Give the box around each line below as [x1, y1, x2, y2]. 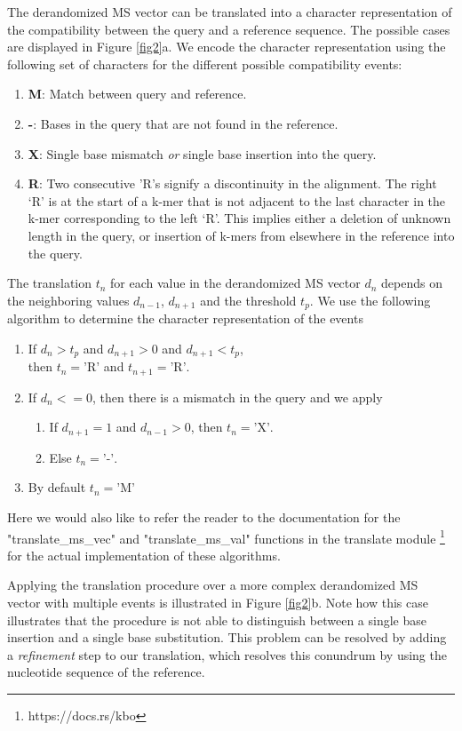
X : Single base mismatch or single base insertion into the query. [28, 144, 377, 163]
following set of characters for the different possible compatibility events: [7, 54, 402, 73]
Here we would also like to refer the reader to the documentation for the [7, 507, 401, 526]
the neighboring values [7, 290, 130, 309]
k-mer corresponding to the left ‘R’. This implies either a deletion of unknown [28, 209, 451, 227]
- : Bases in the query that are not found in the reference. [28, 114, 339, 132]
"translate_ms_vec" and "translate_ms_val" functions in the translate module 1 [7, 526, 445, 547]
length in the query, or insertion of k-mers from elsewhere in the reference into [28, 226, 455, 244]
